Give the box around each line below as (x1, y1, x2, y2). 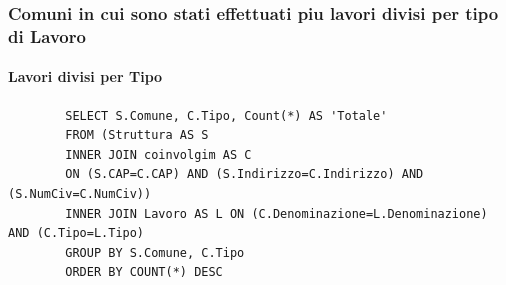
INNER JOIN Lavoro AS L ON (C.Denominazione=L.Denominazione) (65, 206, 488, 221)
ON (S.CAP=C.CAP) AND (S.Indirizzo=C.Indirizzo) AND (65, 167, 424, 182)
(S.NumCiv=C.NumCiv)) (8, 186, 152, 201)
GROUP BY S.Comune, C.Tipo (65, 245, 245, 260)
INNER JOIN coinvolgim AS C (65, 147, 252, 162)
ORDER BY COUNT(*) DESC (65, 265, 223, 280)
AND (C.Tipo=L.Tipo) (8, 226, 145, 241)
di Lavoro (8, 23, 86, 48)
